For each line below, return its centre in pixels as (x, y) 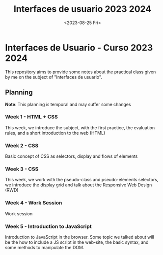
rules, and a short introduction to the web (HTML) (55, 133)
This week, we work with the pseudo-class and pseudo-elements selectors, (82, 180)
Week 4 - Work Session (34, 203)
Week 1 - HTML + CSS (31, 117)
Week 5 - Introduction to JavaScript (48, 226)
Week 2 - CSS (22, 145)
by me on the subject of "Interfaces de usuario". (54, 77)
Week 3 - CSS (22, 169)
